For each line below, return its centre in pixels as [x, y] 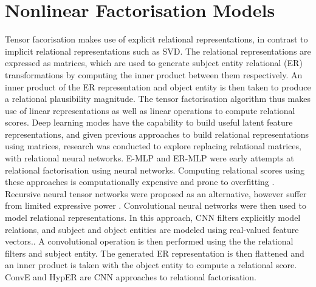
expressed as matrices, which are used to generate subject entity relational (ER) [154, 63]
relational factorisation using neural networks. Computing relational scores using [155, 170]
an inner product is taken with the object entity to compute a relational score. [151, 265]
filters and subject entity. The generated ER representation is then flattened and [155, 253]
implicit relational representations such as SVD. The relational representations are [158, 51]
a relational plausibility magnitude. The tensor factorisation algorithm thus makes [158, 99]
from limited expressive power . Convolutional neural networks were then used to [156, 205]
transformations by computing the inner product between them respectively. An [154, 74]
